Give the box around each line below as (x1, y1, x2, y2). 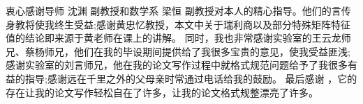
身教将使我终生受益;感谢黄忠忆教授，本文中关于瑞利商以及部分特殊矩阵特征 (6, 17, 350, 31)
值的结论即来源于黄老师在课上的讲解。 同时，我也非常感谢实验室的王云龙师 (6, 31, 351, 45)
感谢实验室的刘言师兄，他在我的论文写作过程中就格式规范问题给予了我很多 (6, 58, 348, 72)
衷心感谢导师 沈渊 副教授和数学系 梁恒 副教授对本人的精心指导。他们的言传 (6, 3, 351, 17)
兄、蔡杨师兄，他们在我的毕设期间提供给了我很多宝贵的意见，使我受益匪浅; (6, 44, 350, 58)
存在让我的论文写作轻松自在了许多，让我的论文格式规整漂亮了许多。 (6, 85, 318, 99)
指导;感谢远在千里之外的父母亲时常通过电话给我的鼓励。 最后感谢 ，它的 (24, 71, 357, 85)
